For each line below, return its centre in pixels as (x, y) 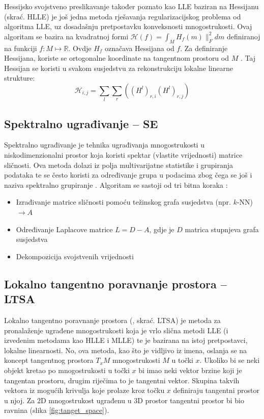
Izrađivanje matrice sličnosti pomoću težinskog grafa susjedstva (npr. (123, 202)
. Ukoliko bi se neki (230, 360)
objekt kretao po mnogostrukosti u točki (67, 370)
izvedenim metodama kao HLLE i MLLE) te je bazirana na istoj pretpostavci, (126, 340)
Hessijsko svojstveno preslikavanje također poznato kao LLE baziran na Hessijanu (131, 6)
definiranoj (244, 36)
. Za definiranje (204, 48)
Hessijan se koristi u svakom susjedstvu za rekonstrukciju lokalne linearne (119, 68)
